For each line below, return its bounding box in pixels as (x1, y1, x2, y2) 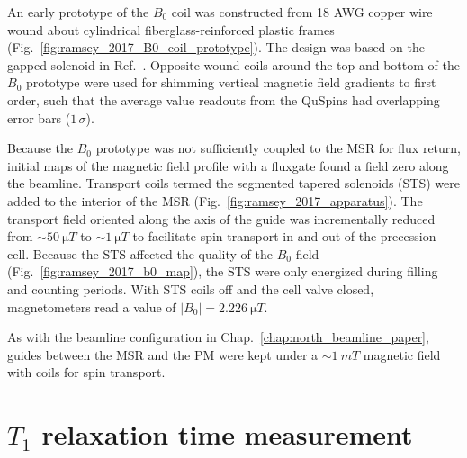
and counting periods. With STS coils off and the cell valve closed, (7, 279, 374, 298)
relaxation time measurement (41, 416, 413, 453)
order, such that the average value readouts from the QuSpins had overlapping (7, 90, 440, 109)
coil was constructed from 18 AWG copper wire (171, 3, 433, 21)
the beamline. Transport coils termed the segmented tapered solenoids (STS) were (7, 174, 460, 193)
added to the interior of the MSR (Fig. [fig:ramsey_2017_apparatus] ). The (7, 191, 423, 210)
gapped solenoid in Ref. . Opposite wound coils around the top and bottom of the (7, 55, 460, 74)
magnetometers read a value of (7, 297, 176, 316)
